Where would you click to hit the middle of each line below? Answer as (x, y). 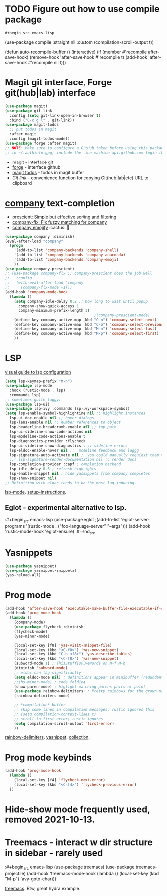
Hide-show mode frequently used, (78, 809)
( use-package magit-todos (32, 125)
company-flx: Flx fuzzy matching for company (60, 222)
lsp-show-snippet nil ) (33, 478)
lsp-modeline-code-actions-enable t (47, 436)
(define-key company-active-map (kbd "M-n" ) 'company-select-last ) (85, 329)
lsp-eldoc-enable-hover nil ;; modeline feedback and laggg (74, 450)
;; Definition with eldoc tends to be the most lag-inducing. (71, 483)
